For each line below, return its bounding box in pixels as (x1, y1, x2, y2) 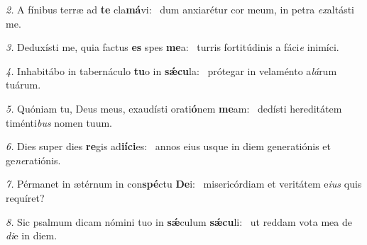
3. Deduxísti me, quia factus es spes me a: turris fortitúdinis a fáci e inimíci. (6, 40, 339, 55)
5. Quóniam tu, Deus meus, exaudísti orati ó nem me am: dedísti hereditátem (6, 101, 342, 115)
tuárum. (6, 77, 41, 92)
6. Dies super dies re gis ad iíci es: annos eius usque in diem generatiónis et (6, 139, 332, 154)
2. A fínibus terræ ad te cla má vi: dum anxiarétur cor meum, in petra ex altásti (6, 2, 354, 16)
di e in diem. (6, 228, 57, 243)
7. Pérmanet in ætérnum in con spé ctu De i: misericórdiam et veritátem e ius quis (6, 176, 362, 191)
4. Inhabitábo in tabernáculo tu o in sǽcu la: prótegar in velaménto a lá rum (6, 63, 337, 78)
